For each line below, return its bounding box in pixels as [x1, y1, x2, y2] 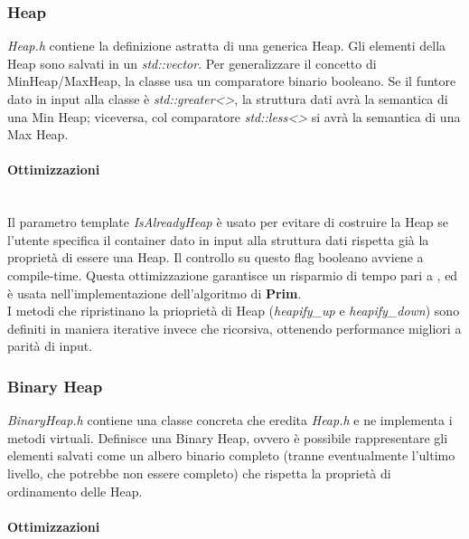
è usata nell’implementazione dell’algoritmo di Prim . [7, 283, 302, 302]
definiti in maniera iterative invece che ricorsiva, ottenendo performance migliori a [7, 318, 462, 337]
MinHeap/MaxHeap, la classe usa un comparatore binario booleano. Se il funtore [7, 71, 456, 90]
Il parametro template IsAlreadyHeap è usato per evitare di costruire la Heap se [7, 213, 449, 232]
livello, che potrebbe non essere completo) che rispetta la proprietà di [7, 463, 391, 482]
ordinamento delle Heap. [7, 481, 143, 500]
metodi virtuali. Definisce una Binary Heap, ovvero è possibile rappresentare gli [7, 428, 448, 447]
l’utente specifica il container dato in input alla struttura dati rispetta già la [7, 230, 429, 249]
